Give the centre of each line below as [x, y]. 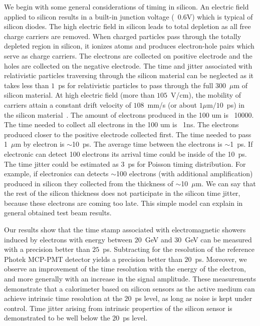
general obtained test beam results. [58, 213]
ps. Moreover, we [221, 259]
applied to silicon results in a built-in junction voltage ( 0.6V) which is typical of [128, 16]
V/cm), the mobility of [206, 95]
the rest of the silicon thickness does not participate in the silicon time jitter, [122, 193]
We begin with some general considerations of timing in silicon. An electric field [126, 7]
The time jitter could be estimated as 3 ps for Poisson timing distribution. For [125, 164]
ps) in [235, 104]
